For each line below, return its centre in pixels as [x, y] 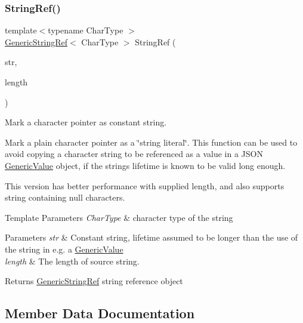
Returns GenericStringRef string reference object [94, 281]
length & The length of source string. [72, 261]
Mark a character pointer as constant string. [86, 122]
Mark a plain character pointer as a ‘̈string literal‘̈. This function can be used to [151, 142]
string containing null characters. [65, 197]
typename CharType [86, 30]
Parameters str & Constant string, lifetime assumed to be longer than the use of [151, 237]
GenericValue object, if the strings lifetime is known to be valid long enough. [145, 165]
